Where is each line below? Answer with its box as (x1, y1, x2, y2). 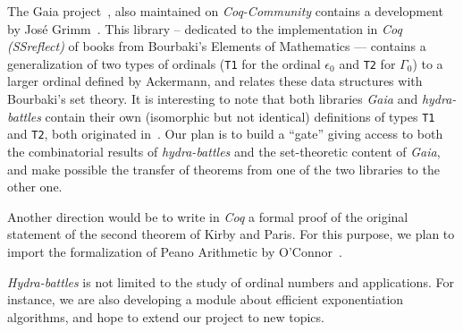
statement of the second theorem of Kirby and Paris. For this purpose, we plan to (7, 225, 455, 243)
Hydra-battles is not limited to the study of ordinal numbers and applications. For (7, 272, 454, 291)
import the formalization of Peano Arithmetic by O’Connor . (7, 242, 342, 260)
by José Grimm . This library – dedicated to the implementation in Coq (7, 19, 402, 38)
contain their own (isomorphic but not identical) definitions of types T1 (45, 106, 435, 125)
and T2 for (339, 54, 396, 72)
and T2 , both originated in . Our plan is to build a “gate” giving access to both (7, 124, 443, 143)
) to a (412, 54, 443, 72)
